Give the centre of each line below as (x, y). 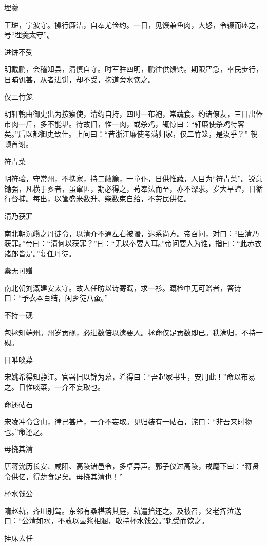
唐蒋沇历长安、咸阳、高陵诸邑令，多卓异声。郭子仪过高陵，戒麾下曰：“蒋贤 (132, 466)
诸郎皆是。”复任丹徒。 (40, 253)
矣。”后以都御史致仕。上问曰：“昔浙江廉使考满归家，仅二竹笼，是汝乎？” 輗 (131, 134)
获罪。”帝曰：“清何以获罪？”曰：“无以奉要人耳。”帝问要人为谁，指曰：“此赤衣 (133, 243)
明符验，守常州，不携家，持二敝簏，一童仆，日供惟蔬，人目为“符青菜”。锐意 (133, 178)
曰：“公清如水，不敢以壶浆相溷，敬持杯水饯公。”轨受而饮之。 (107, 521)
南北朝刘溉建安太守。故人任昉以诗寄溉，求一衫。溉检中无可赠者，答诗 (123, 287)
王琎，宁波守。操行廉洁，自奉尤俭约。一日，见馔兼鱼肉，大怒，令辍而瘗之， (133, 24)
